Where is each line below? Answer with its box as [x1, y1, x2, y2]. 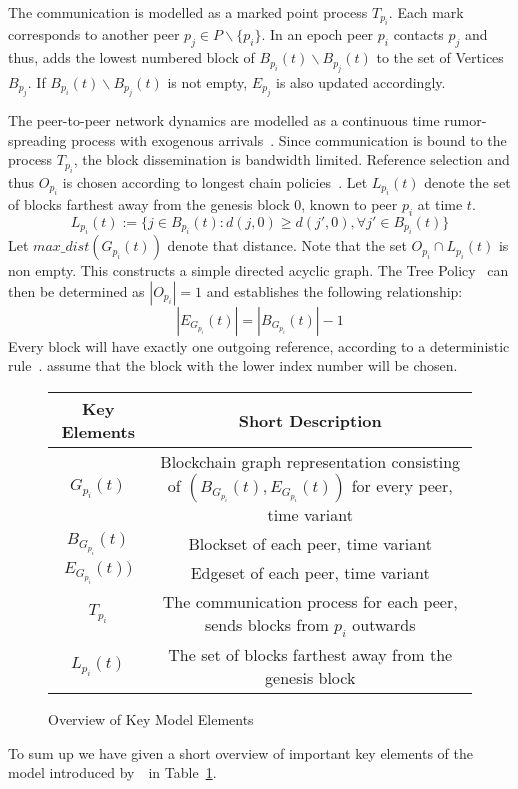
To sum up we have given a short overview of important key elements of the [8, 742, 474, 763]
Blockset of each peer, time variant [188, 532, 432, 555]
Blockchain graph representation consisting [160, 450, 461, 473]
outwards [352, 613, 416, 636]
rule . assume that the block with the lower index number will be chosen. [8, 355, 458, 376]
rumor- [444, 110, 487, 131]
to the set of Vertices [376, 47, 504, 68]
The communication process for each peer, [162, 590, 458, 613]
